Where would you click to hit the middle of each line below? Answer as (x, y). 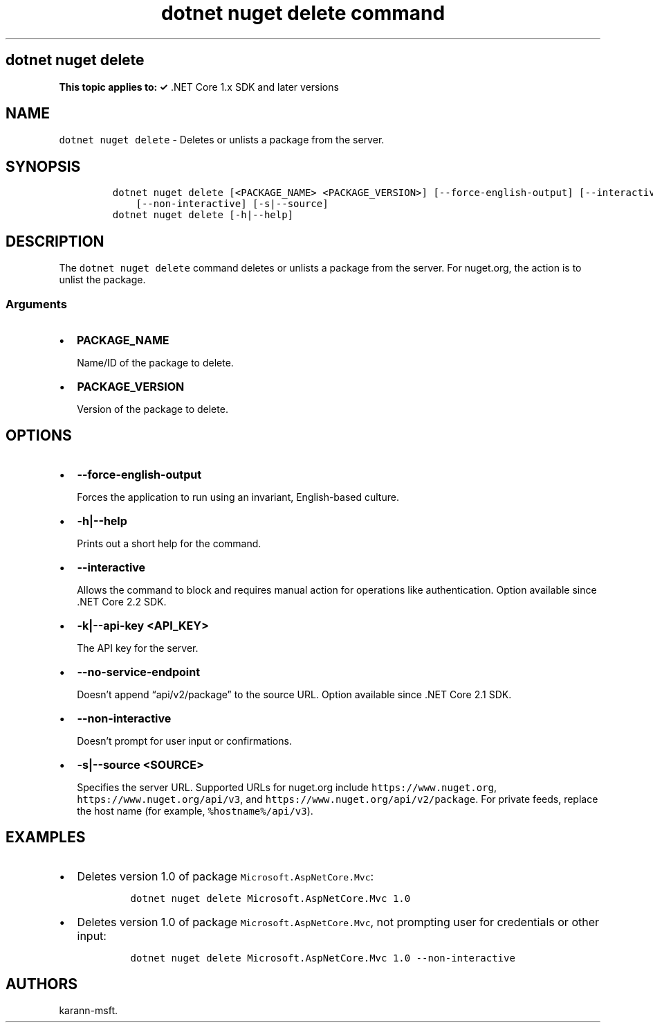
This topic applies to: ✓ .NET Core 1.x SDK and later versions (199, 87)
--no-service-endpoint (138, 672)
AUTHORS (42, 984)
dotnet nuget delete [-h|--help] (203, 215)
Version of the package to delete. (153, 409)
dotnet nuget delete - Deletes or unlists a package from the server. (222, 140)
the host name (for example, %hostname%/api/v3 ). (195, 810)
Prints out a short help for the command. (169, 543)
